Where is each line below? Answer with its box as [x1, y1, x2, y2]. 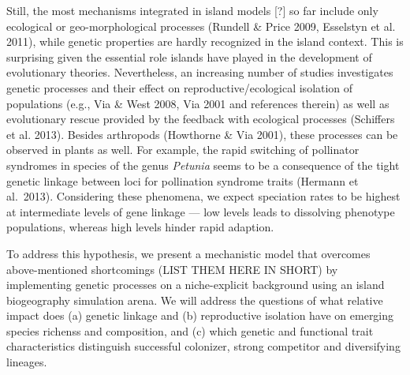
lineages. [6, 354, 47, 370]
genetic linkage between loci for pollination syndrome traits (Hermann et [6, 172, 359, 189]
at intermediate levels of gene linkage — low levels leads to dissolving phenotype [6, 203, 395, 219]
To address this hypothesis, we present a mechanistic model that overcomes [6, 245, 371, 261]
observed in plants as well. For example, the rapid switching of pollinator [6, 141, 360, 158]
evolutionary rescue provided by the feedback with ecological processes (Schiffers [6, 111, 395, 127]
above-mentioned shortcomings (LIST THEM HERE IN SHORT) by [6, 261, 338, 277]
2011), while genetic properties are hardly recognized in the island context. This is [6, 33, 404, 50]
